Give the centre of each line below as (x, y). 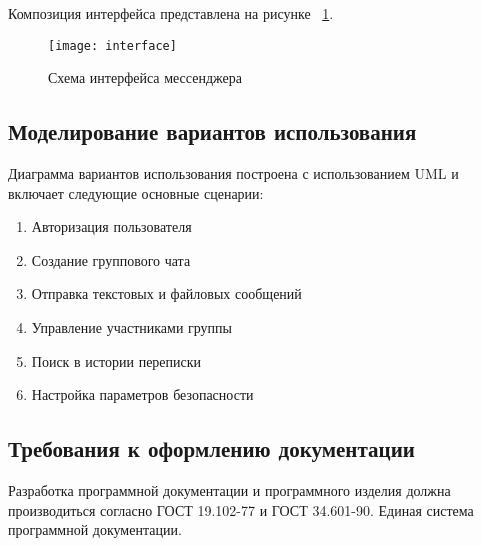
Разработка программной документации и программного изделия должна (229, 490)
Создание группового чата (111, 259)
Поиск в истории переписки (116, 360)
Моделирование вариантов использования (212, 131)
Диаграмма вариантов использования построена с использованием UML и (233, 173)
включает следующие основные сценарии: (136, 192)
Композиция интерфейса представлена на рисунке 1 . (171, 13)
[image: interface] (112, 45)
